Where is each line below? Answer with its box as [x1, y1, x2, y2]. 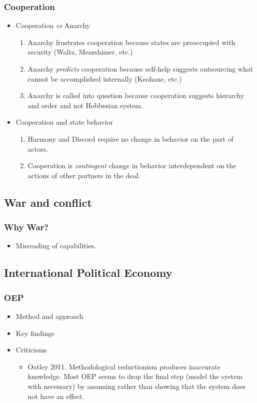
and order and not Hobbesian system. [27, 100, 143, 110]
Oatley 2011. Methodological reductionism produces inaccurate [27, 361, 220, 371]
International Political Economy [4, 265, 172, 280]
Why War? [4, 221, 49, 233]
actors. [27, 143, 48, 154]
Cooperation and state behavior [15, 117, 113, 127]
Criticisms [15, 344, 47, 355]
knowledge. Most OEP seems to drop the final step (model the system [27, 371, 242, 381]
